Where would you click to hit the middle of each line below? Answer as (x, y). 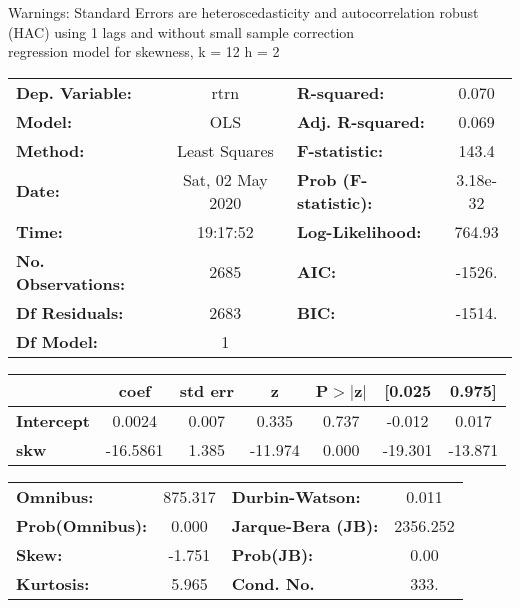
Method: (50, 150)
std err (206, 390)
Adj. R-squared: (360, 121)
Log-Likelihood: (359, 231)
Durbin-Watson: (296, 496)
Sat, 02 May (225, 179)
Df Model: (57, 341)
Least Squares (225, 150)
